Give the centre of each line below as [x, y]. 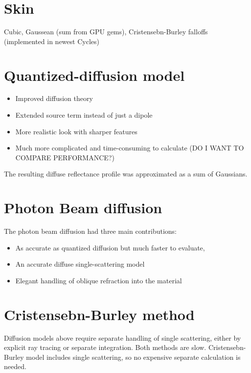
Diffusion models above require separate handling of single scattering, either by [123, 337]
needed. [15, 366]
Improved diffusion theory [54, 98]
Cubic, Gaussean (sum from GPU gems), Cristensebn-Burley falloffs [106, 32]
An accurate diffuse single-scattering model [80, 264]
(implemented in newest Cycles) [52, 41]
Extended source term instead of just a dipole [84, 115]
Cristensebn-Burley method [99, 314]
